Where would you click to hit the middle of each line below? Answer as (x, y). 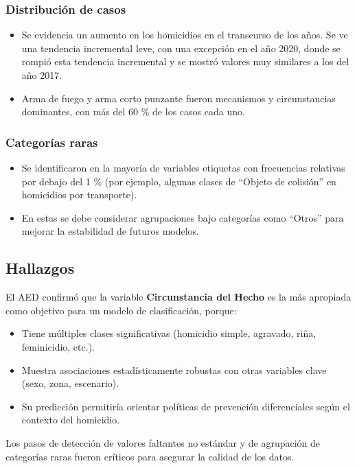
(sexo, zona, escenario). (70, 383)
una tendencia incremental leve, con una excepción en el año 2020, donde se (181, 48)
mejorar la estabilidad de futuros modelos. (110, 231)
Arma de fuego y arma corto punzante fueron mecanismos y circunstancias (178, 98)
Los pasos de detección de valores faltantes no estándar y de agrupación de (163, 442)
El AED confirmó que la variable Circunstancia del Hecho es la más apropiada (178, 297)
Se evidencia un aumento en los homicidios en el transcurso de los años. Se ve (185, 35)
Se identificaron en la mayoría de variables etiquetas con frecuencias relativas (183, 167)
